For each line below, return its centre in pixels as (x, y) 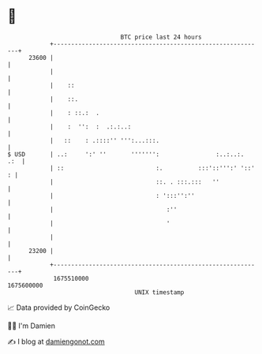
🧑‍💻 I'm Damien (32, 326)
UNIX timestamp (159, 292)
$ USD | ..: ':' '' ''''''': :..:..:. (126, 154)
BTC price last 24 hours (161, 37)
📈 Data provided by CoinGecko (59, 307)
